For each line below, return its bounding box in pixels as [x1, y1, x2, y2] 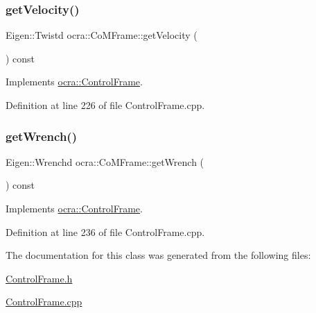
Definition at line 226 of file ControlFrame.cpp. [6, 98, 205, 112]
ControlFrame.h [6, 271, 73, 285]
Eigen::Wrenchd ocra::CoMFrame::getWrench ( [6, 154, 204, 169]
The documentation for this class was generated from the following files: [6, 248, 311, 262]
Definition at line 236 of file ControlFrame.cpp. [6, 224, 205, 239]
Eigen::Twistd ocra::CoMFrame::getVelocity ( [6, 28, 197, 42]
